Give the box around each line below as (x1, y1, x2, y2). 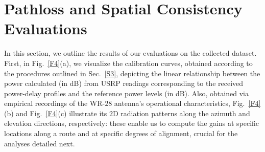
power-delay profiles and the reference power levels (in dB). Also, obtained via (4, 88, 249, 98)
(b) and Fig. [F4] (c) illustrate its (4, 107, 107, 118)
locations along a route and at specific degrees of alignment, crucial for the (4, 128, 238, 139)
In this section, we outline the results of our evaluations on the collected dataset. (4, 48, 257, 58)
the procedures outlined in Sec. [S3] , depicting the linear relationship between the (4, 68, 260, 78)
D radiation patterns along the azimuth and (112, 107, 250, 118)
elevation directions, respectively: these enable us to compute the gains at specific (4, 118, 259, 128)
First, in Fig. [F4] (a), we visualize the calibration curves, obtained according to (4, 57, 253, 68)
